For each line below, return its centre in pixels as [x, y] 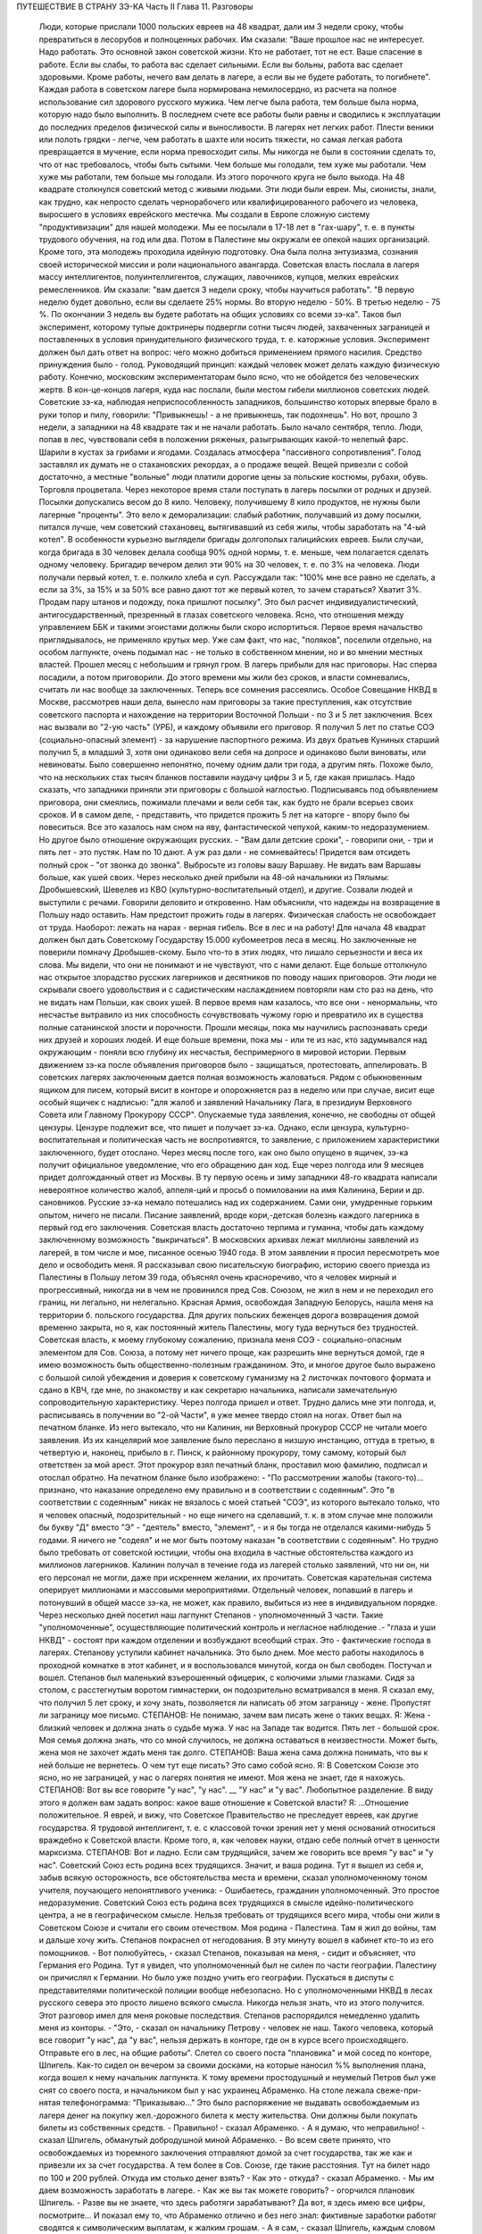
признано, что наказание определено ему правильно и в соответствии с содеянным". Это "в [216, 1490]
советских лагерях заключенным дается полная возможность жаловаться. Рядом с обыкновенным [231, 1078]
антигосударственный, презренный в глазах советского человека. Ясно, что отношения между [221, 614]
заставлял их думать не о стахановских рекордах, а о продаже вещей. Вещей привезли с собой [224, 465]
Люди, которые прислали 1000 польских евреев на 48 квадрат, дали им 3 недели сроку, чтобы [221, 27]
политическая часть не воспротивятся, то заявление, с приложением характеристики [274, 1140]
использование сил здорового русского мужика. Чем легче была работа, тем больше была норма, [229, 102]
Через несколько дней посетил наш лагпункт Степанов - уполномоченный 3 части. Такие [211, 1615]
